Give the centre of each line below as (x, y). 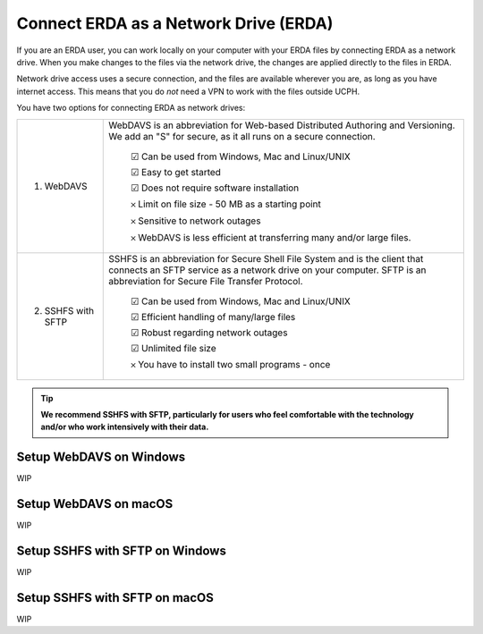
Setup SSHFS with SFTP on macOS (115, 598)
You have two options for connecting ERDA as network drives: (131, 108)
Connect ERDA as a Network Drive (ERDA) (175, 23)
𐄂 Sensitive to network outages (196, 221)
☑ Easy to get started (176, 172)
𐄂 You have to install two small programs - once (231, 364)
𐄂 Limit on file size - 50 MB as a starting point (226, 204)
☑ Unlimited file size (174, 348)
